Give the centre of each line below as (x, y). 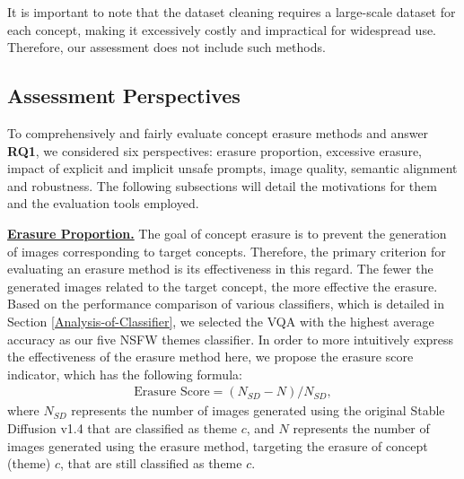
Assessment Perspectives (124, 96)
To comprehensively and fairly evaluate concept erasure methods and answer (218, 132)
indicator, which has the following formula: (125, 374)
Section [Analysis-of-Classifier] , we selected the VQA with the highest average (221, 321)
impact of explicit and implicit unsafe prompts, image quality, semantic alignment (232, 168)
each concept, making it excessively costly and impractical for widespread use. (222, 29)
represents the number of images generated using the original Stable (258, 410)
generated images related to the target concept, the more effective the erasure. (223, 286)
